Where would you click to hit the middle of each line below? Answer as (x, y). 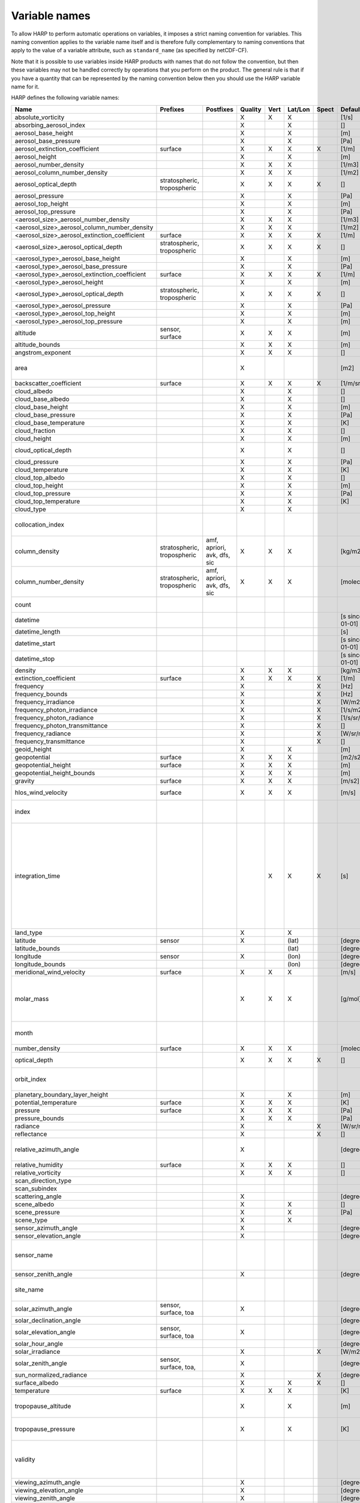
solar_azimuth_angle (43, 1309)
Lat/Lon (298, 109)
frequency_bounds (41, 694)
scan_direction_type (43, 1180)
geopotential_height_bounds (55, 773)
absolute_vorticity (40, 117)
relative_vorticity (38, 1172)
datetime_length (37, 631)
